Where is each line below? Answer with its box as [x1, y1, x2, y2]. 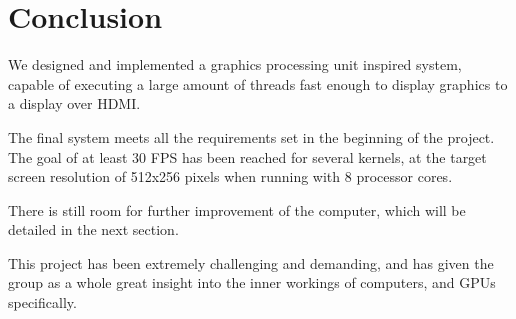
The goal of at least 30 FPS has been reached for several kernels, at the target [8, 146, 487, 167]
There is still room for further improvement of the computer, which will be [8, 199, 466, 220]
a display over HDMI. [8, 93, 141, 114]
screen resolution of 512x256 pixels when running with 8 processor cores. [8, 166, 453, 187]
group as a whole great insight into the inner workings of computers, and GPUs [8, 272, 496, 293]
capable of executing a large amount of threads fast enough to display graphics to [8, 73, 508, 94]
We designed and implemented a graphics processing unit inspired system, [8, 54, 462, 75]
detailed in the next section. [8, 219, 179, 240]
